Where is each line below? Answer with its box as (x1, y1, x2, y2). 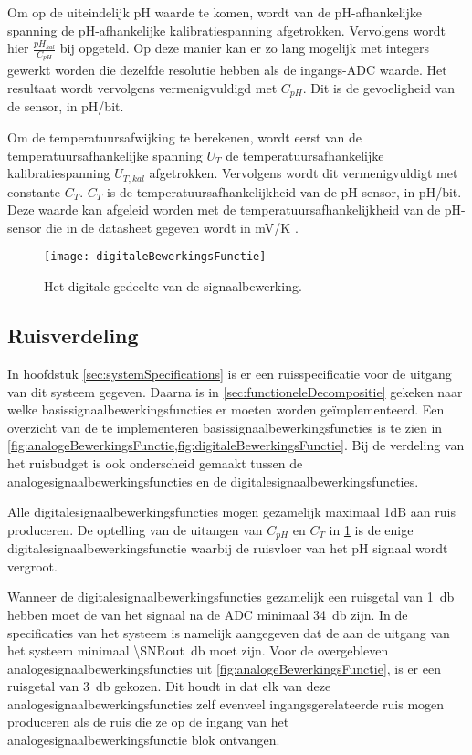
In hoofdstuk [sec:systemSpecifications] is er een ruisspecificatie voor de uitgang (7, 363, 452, 383)
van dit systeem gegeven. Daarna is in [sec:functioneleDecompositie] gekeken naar (7, 382, 463, 401)
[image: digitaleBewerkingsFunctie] (44, 250, 267, 264)
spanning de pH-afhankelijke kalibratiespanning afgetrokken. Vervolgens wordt (7, 20, 446, 39)
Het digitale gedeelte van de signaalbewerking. (44, 277, 302, 296)
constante (7, 182, 61, 201)
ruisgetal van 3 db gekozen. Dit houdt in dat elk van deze (7, 676, 331, 696)
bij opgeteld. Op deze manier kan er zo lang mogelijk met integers (59, 38, 430, 58)
